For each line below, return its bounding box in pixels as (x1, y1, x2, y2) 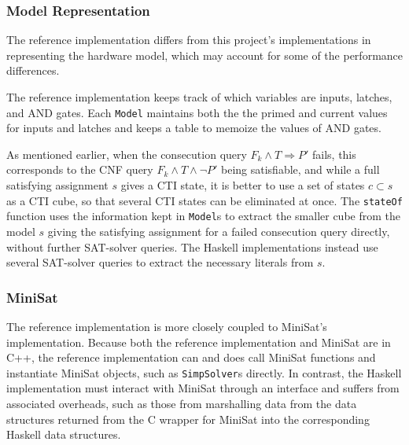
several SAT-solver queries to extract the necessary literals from (6, 254, 314, 270)
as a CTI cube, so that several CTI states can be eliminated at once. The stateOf (6, 192, 403, 208)
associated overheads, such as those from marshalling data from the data (6, 395, 357, 411)
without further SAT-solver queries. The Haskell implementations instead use (6, 238, 378, 255)
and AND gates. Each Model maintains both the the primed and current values (6, 104, 388, 120)
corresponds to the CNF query (6, 161, 153, 178)
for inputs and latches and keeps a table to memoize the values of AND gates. (6, 120, 381, 136)
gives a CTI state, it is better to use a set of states (120, 177, 365, 193)
